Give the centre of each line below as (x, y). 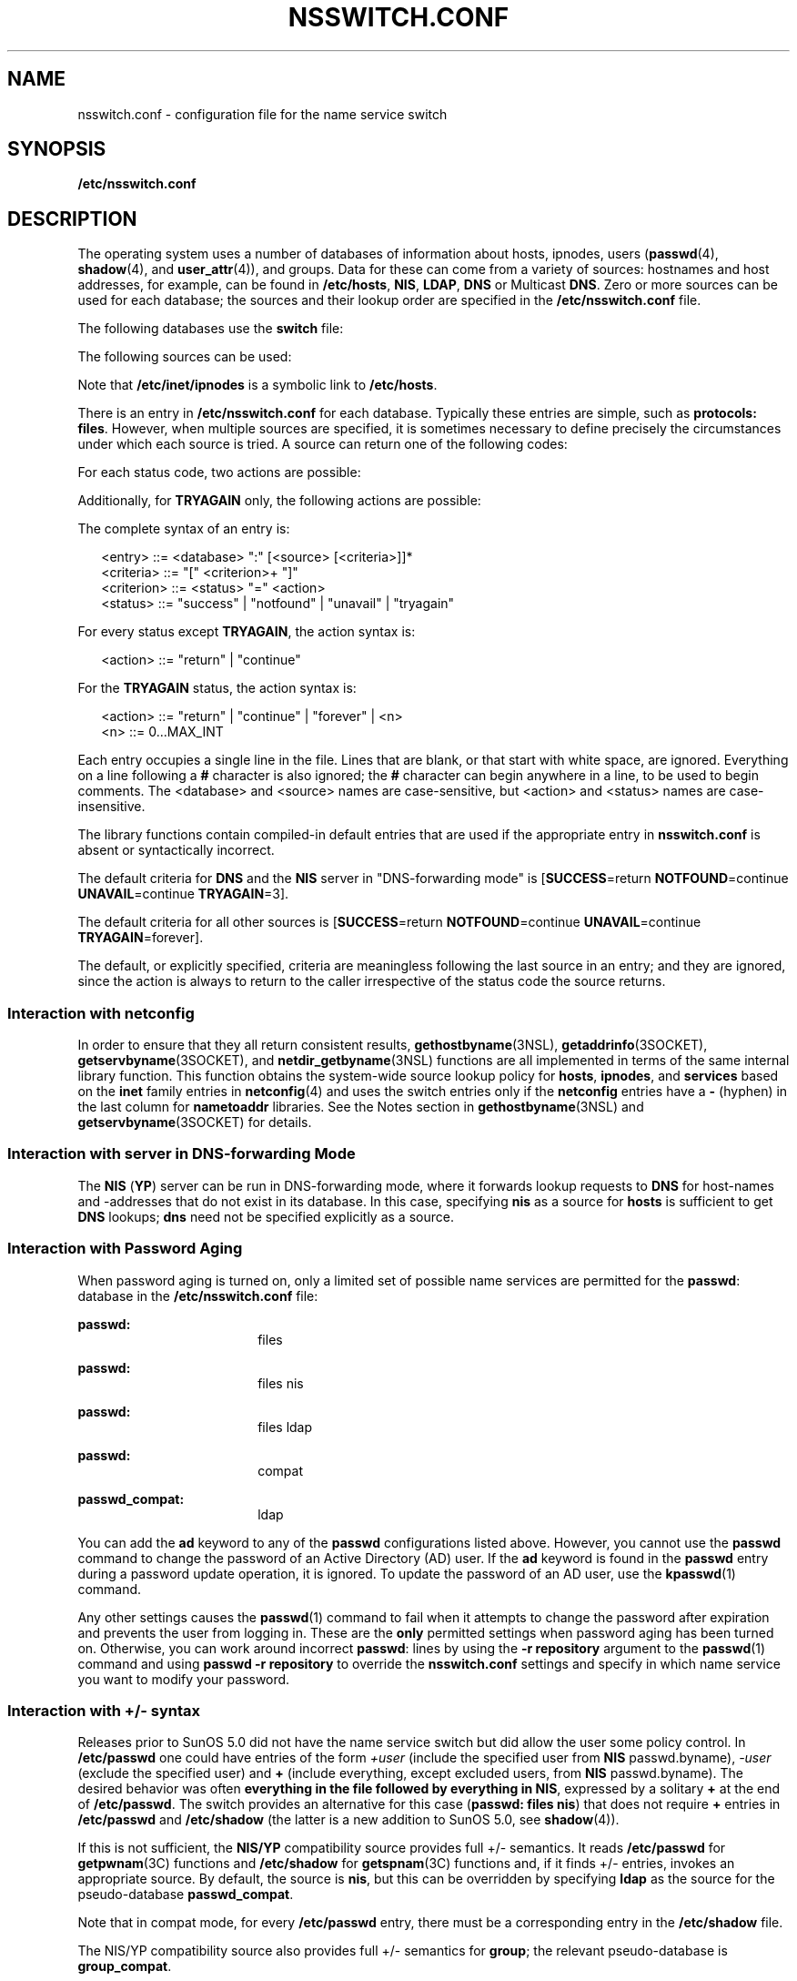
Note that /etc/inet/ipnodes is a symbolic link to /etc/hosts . (257, 385)
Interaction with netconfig (101, 1013)
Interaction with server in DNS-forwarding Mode (182, 1154)
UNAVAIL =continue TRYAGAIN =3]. (183, 894)
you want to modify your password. (184, 1679)
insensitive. (111, 807)
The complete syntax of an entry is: (184, 529)
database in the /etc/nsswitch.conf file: (198, 1295)
